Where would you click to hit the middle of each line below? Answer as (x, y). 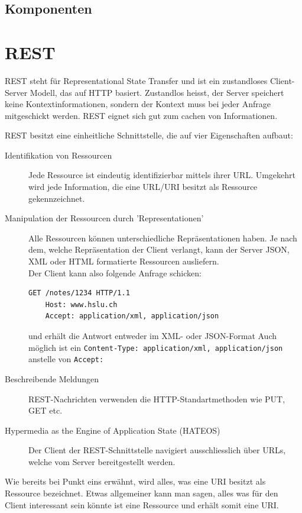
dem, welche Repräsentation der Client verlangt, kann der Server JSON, (159, 249)
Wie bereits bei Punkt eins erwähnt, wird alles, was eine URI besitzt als (135, 481)
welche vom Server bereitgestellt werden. (102, 461)
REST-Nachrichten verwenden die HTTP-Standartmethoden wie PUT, (157, 399)
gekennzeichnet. (57, 198)
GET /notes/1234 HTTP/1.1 (79, 293)
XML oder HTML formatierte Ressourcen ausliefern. (124, 261)
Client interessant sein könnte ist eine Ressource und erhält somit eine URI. (142, 504)
